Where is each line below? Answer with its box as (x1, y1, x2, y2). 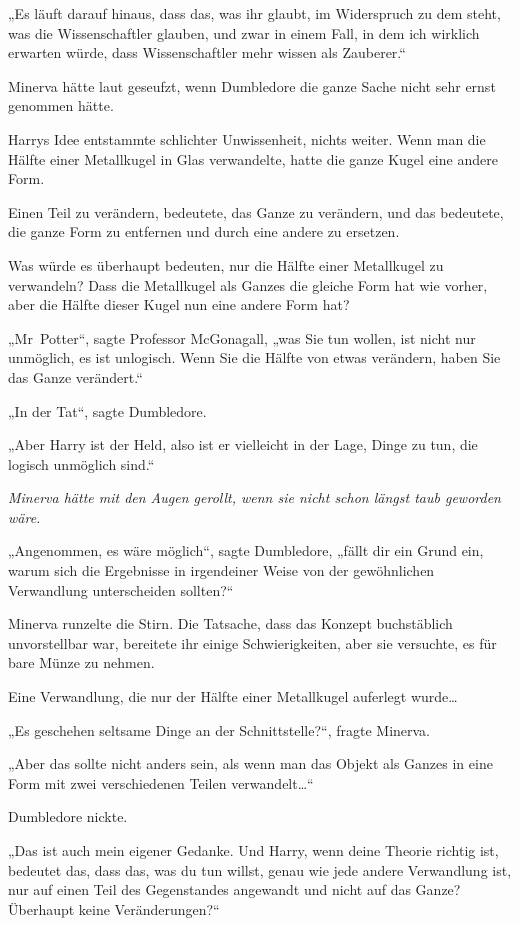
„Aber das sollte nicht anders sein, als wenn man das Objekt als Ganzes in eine (8, 753, 493, 774)
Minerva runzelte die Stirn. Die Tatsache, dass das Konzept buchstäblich (8, 613, 453, 634)
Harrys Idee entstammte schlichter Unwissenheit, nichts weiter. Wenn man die (8, 128, 486, 149)
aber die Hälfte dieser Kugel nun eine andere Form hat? (8, 294, 350, 315)
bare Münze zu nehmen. (8, 652, 155, 673)
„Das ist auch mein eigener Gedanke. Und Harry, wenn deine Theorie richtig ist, (8, 840, 499, 860)
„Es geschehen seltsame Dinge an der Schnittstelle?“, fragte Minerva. (8, 719, 431, 740)
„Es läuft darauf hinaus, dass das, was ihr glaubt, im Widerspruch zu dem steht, (8, 3, 501, 23)
